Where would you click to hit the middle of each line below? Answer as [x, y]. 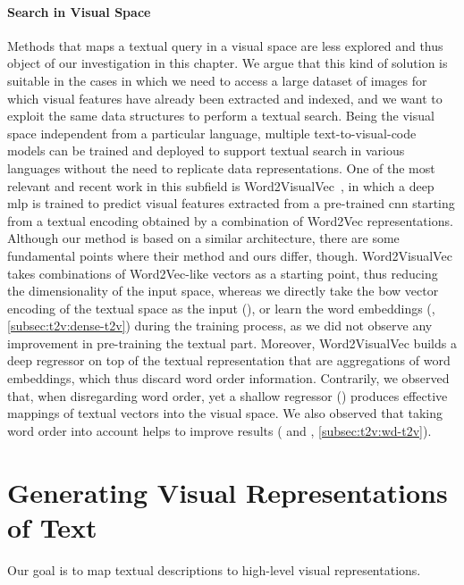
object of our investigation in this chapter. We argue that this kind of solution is [228, 63]
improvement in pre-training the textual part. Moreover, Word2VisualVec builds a [232, 343]
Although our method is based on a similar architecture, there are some [203, 238]
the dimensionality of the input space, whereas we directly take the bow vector [223, 291]
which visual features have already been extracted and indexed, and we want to [225, 98]
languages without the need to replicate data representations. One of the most [221, 167]
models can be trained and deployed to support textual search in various [206, 150]
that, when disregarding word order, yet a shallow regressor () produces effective [228, 395]
